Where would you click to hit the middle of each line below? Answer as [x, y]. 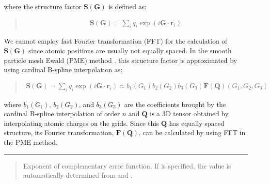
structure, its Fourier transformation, [59, 132]
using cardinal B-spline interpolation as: [63, 69]
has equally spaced [197, 123]
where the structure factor [43, 6]
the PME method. [31, 142]
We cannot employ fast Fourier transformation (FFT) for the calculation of [116, 41]
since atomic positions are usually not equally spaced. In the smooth [130, 51]
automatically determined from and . [78, 175]
